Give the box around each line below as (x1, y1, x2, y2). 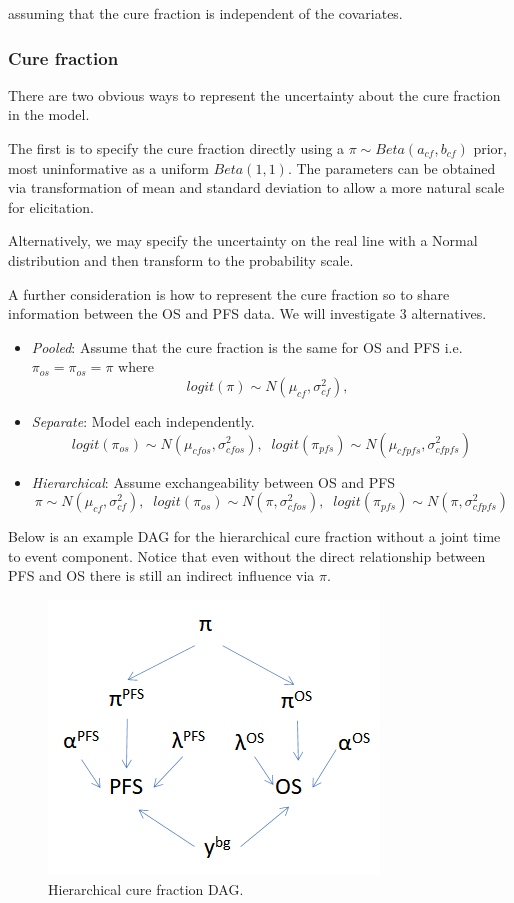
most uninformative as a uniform (8, 157, 209, 178)
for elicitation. (8, 196, 95, 217)
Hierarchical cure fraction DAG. (48, 878, 244, 899)
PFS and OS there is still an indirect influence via (8, 565, 315, 586)
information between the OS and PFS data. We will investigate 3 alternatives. (8, 303, 487, 324)
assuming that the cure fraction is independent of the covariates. (8, 3, 403, 23)
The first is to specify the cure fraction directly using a (8, 138, 345, 158)
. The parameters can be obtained (287, 157, 496, 178)
